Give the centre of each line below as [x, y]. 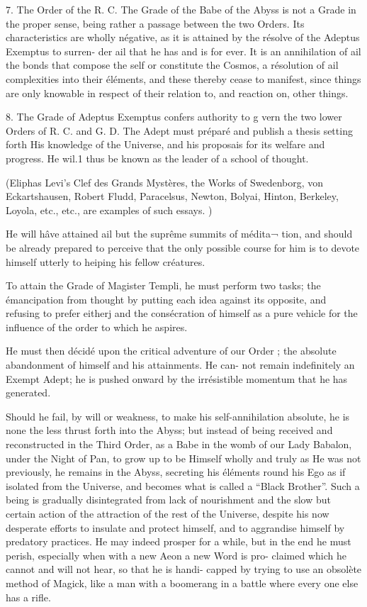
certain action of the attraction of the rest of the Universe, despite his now [168, 513]
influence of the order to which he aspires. [97, 327]
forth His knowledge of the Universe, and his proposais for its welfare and [165, 144]
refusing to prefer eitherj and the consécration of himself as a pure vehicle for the [182, 313]
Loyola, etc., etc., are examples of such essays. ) [109, 210]
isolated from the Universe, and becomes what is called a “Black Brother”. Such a [183, 485]
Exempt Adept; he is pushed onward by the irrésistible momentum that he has [177, 378]
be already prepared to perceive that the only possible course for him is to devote [183, 247]
